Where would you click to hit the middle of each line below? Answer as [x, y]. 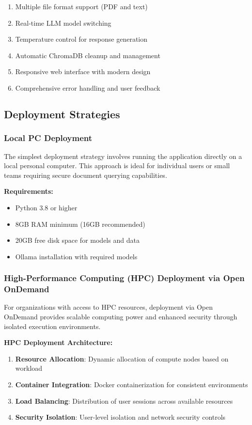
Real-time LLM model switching [63, 23]
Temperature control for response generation [81, 39]
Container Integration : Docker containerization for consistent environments [132, 385]
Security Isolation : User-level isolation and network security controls [120, 417]
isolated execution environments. [52, 326]
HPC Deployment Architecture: [58, 342]
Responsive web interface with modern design [83, 71]
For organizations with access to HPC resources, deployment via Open [109, 307]
